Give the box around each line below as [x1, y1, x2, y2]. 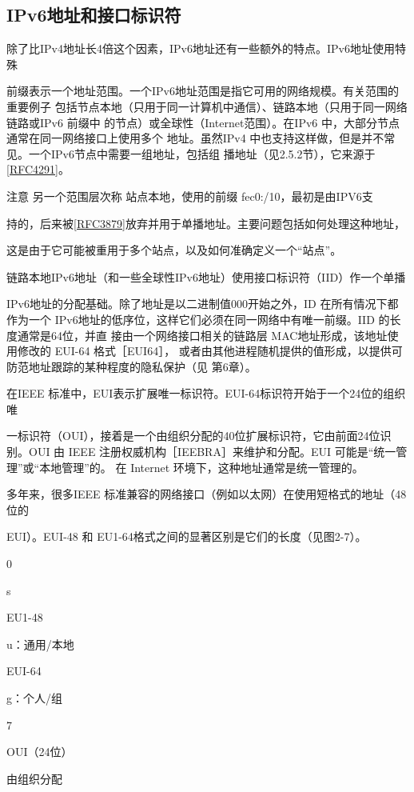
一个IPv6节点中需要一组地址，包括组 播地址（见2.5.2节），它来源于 [28, 145, 376, 162]
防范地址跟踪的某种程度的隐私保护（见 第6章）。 [6, 358, 257, 374]
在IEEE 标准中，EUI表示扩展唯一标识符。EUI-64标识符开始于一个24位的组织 [6, 385, 406, 402]
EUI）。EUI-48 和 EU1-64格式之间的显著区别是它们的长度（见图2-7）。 [6, 528, 367, 545]
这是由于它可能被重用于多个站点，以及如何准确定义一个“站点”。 [6, 242, 342, 258]
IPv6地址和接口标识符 [6, 2, 181, 27]
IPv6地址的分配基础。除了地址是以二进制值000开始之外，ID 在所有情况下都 [6, 295, 399, 312]
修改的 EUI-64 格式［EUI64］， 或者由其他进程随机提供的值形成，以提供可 [17, 342, 403, 359]
